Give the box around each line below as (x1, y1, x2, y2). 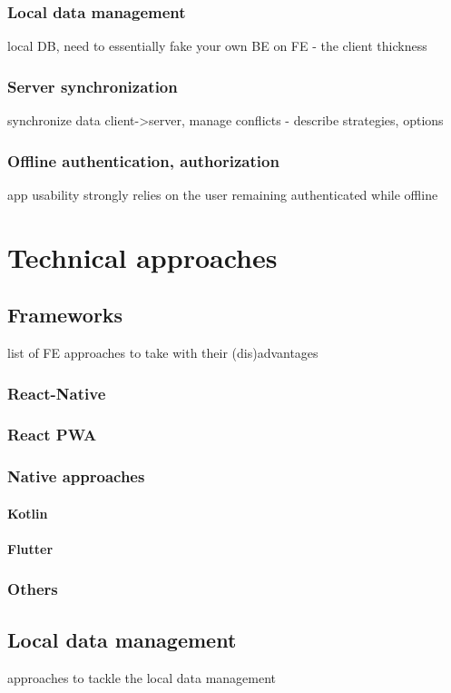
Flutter (7, 539, 54, 558)
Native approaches (7, 465, 145, 488)
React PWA (7, 423, 97, 446)
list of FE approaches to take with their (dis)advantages (7, 343, 319, 362)
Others (7, 578, 58, 600)
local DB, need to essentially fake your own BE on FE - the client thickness (7, 36, 427, 55)
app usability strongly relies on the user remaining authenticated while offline (7, 184, 438, 203)
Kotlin (7, 503, 48, 522)
